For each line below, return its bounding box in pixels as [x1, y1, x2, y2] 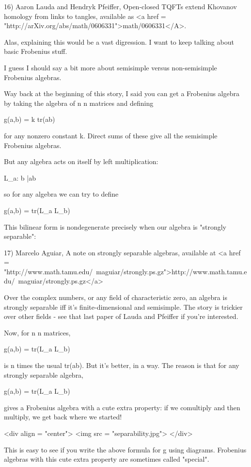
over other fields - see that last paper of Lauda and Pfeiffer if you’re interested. [4, 311, 238, 321]
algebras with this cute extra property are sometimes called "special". [4, 454, 209, 464]
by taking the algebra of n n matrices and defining [4, 98, 154, 108]
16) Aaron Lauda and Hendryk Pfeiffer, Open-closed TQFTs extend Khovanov [4, 1, 237, 11]
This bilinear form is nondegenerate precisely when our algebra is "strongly [4, 221, 226, 232]
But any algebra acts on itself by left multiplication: [4, 156, 158, 167]
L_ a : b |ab [4, 172, 36, 183]
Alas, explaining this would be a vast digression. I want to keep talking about [4, 36, 234, 47]
